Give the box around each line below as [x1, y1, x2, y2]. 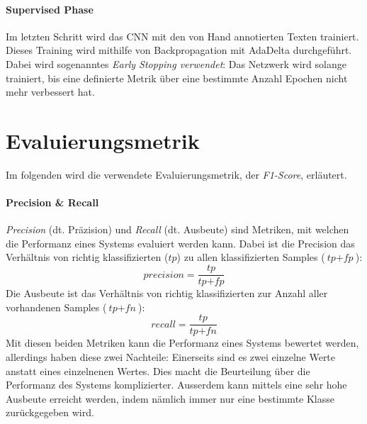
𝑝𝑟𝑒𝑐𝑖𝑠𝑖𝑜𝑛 [143, 269, 184, 280]
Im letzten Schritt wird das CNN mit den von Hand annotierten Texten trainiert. [6, 28, 359, 43]
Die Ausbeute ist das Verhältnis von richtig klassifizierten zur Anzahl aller [6, 286, 328, 301]
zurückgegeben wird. [6, 405, 94, 420]
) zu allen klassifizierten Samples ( [176, 250, 325, 264]
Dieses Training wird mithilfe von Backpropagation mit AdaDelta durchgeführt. [6, 43, 352, 57]
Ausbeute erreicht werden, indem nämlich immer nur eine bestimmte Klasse [6, 391, 335, 406]
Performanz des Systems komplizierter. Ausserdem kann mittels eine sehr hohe [6, 377, 347, 392]
